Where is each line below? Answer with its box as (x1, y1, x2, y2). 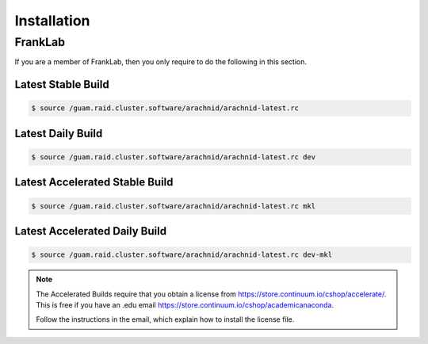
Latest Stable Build (14, 78, 110, 91)
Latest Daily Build (14, 127, 103, 140)
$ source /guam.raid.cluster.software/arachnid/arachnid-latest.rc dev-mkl (31, 250, 333, 259)
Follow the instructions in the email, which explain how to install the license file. (36, 315, 295, 324)
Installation (14, 12, 90, 29)
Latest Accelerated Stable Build (14, 175, 174, 189)
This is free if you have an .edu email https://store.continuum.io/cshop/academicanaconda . (36, 300, 334, 309)
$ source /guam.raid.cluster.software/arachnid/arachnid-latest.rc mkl (31, 201, 316, 210)
